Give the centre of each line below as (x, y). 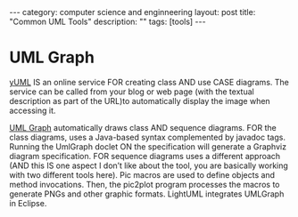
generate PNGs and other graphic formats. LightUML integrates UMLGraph (147, 194)
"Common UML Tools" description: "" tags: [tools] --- (108, 21)
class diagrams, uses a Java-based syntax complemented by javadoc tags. (147, 137)
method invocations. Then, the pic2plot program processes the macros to (145, 184)
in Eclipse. (28, 203)
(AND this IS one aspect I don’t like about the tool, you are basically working (149, 165)
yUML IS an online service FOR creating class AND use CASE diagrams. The (149, 82)
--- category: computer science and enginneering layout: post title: (132, 12)
